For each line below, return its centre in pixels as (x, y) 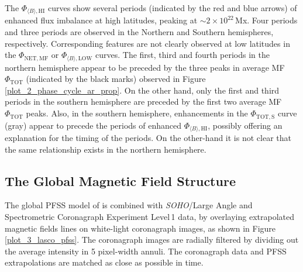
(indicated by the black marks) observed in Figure (116, 79)
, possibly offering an (245, 125)
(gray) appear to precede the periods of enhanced (93, 125)
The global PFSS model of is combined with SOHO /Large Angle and (129, 205)
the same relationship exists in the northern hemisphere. (106, 149)
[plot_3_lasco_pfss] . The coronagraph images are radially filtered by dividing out (152, 240)
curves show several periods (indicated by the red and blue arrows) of (172, 8)
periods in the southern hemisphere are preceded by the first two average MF (143, 101)
